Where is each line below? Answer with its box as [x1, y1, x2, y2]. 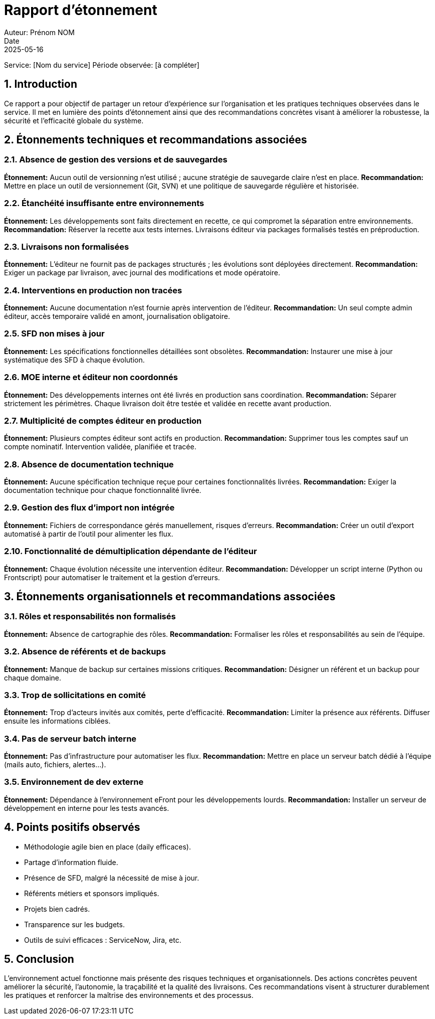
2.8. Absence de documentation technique [4, 459, 174, 469]
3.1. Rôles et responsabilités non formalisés [4, 611, 176, 622]
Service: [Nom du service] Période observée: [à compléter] [4, 60, 199, 69]
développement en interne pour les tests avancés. [4, 803, 169, 812]
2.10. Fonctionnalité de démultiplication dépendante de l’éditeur [4, 546, 257, 557]
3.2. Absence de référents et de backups [4, 646, 166, 657]
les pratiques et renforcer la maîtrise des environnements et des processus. [4, 991, 254, 1000]
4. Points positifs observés [4, 821, 140, 834]
